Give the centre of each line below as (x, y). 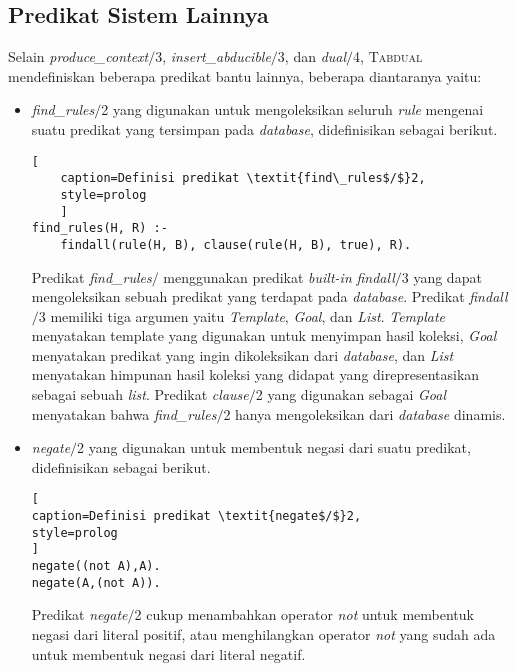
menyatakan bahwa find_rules (124, 413)
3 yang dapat (441, 276)
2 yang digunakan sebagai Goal (351, 394)
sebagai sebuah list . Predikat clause (140, 394)
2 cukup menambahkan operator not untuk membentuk (304, 614)
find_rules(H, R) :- (99, 228)
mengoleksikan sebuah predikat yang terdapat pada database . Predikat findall (269, 296)
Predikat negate (79, 614)
